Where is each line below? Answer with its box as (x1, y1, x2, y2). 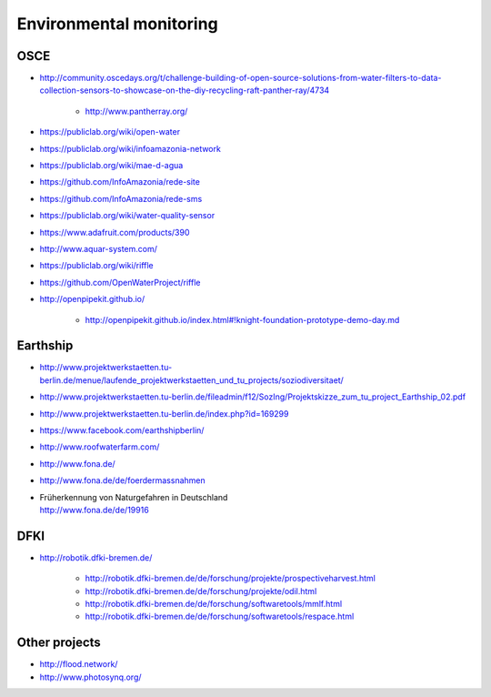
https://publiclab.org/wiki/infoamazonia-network (39, 143, 222, 154)
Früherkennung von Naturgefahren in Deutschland (39, 491, 228, 502)
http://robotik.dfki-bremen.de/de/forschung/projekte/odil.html (85, 585, 317, 596)
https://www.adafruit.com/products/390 (39, 227, 190, 237)
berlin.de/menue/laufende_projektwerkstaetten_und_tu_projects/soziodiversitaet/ (39, 374, 345, 386)
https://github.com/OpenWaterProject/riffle (39, 277, 201, 288)
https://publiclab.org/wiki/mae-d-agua (39, 160, 184, 171)
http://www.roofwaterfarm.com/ (39, 441, 160, 452)
